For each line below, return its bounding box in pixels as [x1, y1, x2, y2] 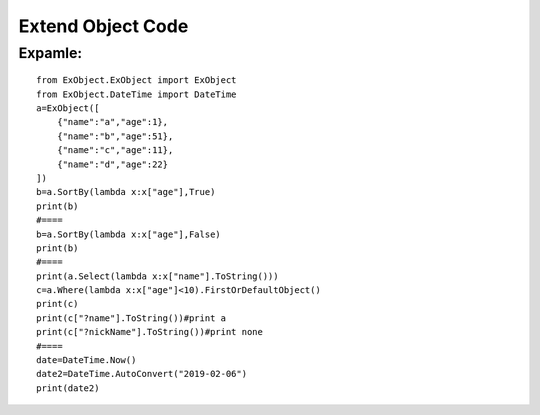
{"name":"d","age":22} [56, 158, 169, 170]
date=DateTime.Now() [36, 355, 137, 366]
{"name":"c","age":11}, [56, 145, 174, 156]
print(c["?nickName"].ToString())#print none [36, 326, 264, 338]
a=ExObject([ [36, 102, 100, 114]
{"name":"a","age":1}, [56, 116, 169, 128]
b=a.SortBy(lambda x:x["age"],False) [36, 228, 222, 240]
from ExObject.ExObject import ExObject [36, 75, 237, 86]
